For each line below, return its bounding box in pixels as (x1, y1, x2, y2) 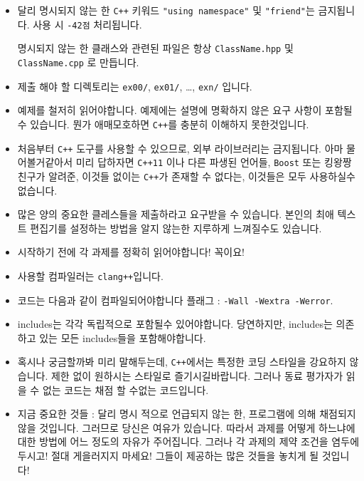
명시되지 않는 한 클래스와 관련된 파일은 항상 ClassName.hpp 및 (17, 41, 294, 56)
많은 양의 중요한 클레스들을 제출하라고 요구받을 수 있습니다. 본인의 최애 (17, 207, 334, 222)
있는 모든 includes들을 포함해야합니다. (39, 330, 206, 345)
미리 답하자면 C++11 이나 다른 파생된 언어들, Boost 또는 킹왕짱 (75, 155, 352, 170)
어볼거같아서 (17, 155, 73, 170)
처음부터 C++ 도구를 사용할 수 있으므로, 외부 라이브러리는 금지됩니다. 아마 (17, 140, 343, 155)
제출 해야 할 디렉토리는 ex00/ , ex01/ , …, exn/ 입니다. (17, 78, 252, 93)
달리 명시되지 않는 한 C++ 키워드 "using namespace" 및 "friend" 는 (17, 3, 315, 17)
